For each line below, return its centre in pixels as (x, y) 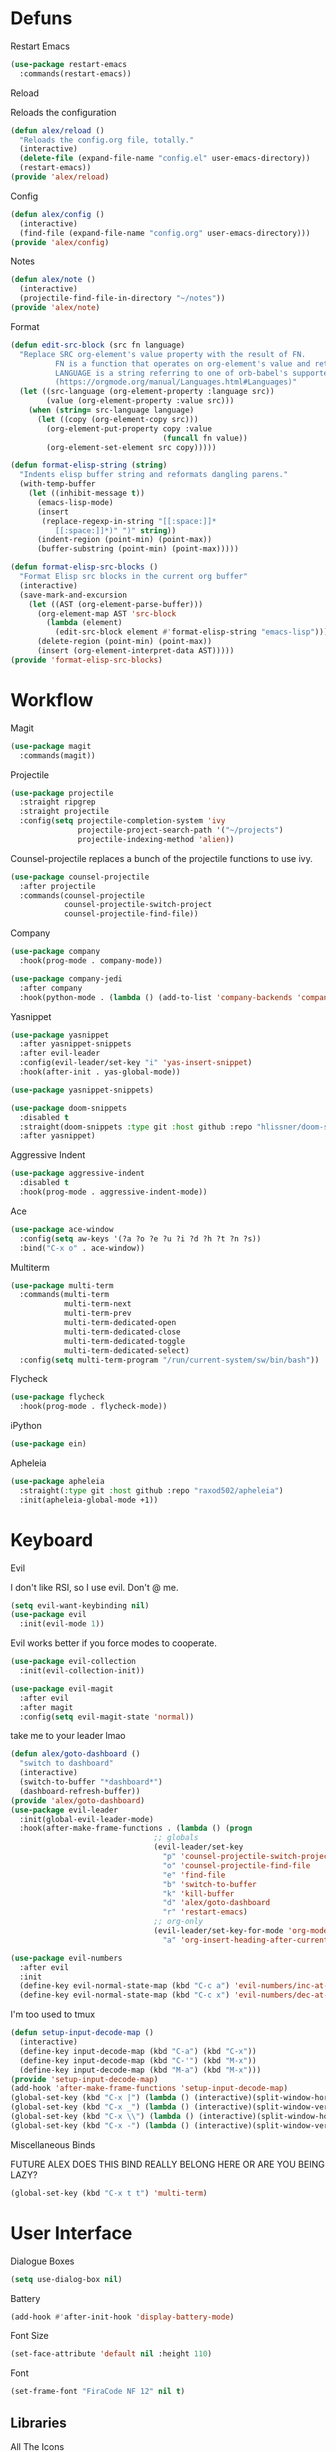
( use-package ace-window (62, 1229)
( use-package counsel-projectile (80, 877)
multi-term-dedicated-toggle (124, 1341)
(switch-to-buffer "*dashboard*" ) (91, 1782)
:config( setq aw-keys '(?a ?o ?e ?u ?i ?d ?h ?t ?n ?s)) (140, 1238)
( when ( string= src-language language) (111, 410)
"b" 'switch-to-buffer (209, 1884)
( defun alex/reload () (57, 130)
